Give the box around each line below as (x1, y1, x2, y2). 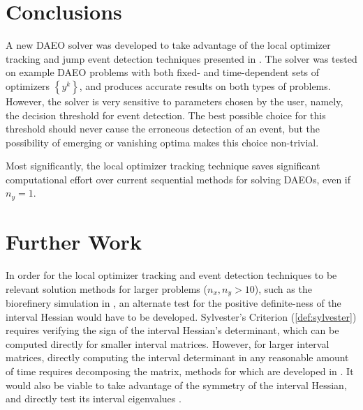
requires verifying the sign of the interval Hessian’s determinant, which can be (6, 323, 339, 337)
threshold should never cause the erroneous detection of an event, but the (6, 121, 320, 136)
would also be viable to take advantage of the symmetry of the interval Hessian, (6, 377, 347, 392)
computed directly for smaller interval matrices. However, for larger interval (6, 336, 329, 351)
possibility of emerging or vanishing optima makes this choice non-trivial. (6, 135, 319, 149)
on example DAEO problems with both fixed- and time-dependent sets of (6, 65, 320, 79)
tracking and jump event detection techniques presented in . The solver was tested (6, 51, 357, 66)
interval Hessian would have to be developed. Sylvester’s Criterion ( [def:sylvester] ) (6, 309, 357, 324)
